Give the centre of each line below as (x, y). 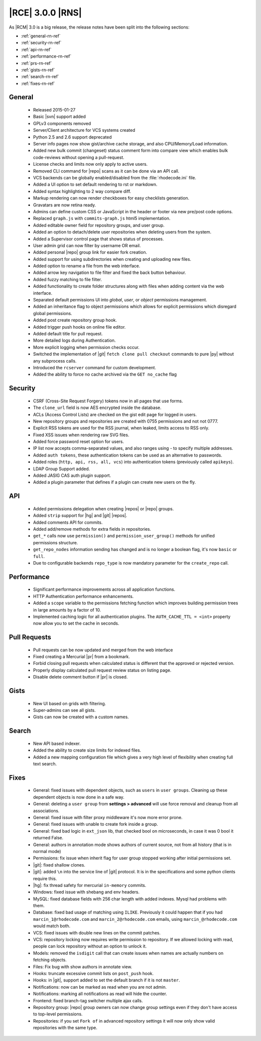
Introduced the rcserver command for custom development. (95, 367)
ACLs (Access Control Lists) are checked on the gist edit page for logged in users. (115, 414)
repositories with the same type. (65, 1028)
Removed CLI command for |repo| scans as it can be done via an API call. (106, 171)
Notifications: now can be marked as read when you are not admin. (100, 987)
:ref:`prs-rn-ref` (36, 63)
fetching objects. (50, 960)
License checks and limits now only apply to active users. (90, 164)
